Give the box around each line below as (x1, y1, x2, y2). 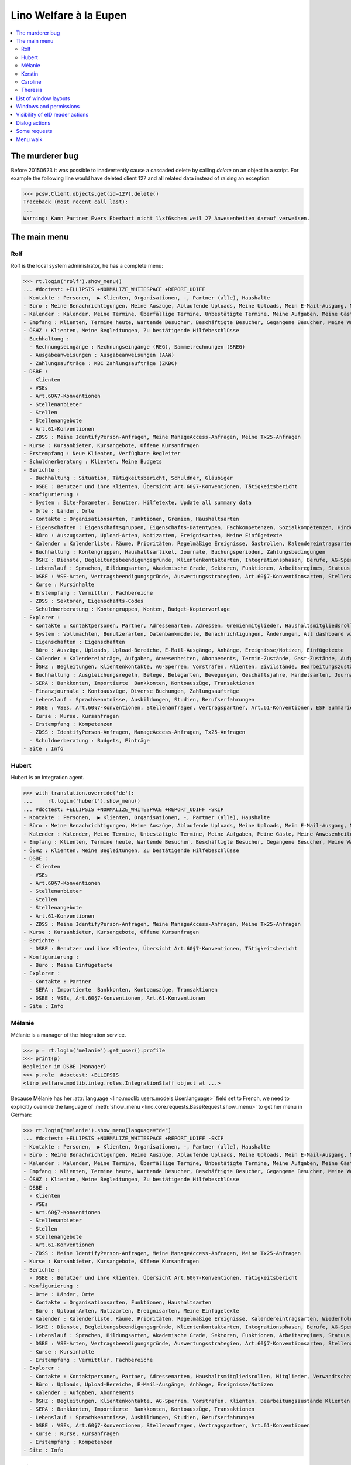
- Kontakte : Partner (29, 978, 92, 984)
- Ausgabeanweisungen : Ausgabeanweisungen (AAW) (29, 352, 175, 359)
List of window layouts (16, 94, 70, 102)
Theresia (21, 87, 43, 94)
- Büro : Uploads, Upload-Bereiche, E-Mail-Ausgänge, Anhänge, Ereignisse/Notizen (29, 1381, 273, 1388)
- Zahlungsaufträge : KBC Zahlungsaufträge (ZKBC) (29, 360, 178, 366)
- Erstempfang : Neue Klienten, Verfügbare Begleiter (23, 450, 181, 457)
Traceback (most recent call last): (23, 199, 129, 205)
